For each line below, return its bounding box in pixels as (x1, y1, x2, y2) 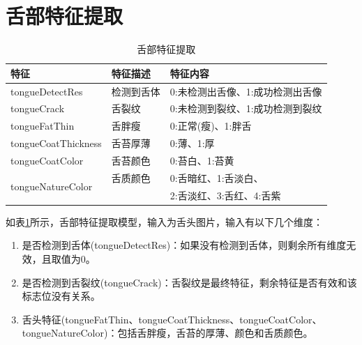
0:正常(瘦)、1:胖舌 (169, 118, 252, 133)
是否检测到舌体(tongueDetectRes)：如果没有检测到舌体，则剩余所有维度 (22, 238, 347, 252)
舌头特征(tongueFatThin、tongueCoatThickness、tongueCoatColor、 (22, 312, 322, 326)
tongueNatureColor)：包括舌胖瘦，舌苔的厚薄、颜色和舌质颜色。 (22, 325, 313, 340)
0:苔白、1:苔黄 (169, 153, 234, 167)
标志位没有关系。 (22, 289, 100, 303)
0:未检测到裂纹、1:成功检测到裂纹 (169, 101, 322, 116)
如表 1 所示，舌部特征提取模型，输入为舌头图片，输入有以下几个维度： (6, 214, 323, 229)
